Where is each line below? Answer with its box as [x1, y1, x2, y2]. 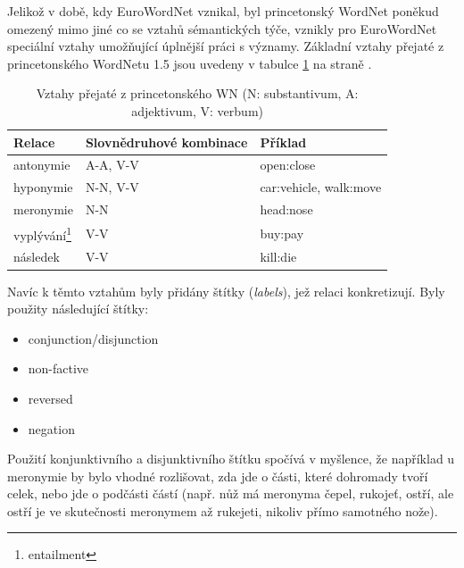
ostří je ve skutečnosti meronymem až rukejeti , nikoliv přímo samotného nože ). [7, 501, 438, 520]
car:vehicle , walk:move [260, 178, 382, 196]
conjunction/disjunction [28, 329, 159, 347]
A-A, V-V [85, 155, 139, 174]
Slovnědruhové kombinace [85, 132, 248, 151]
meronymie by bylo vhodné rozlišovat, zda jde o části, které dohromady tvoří [7, 466, 428, 485]
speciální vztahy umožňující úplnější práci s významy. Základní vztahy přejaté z [7, 37, 444, 55]
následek [13, 247, 60, 266]
